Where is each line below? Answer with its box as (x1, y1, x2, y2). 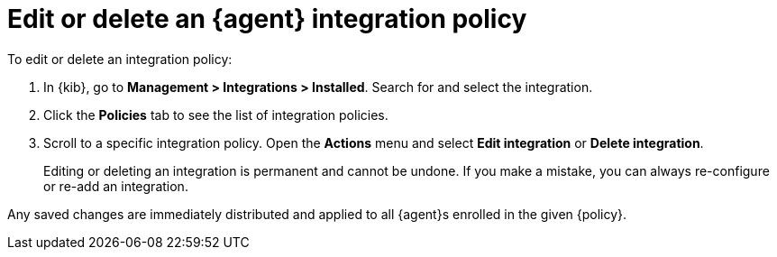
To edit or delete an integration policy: (7, 50, 233, 67)
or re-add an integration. (43, 178, 188, 194)
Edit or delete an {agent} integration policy (7, 4, 527, 34)
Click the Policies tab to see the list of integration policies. (43, 106, 388, 123)
